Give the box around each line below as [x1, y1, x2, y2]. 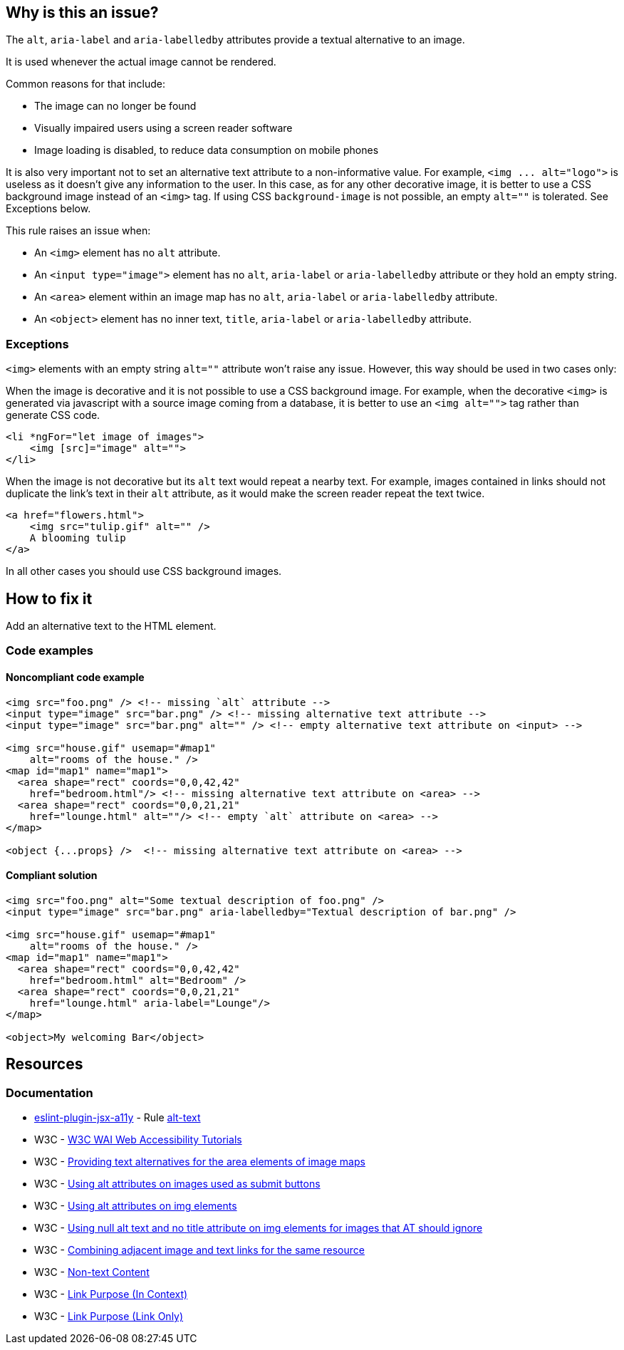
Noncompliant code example [6, 671, 145, 683]
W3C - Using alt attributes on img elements [34, 1200, 237, 1213]
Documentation [6, 1085, 93, 1100]
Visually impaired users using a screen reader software [34, 122, 293, 135]
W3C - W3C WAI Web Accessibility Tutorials [34, 1133, 242, 1146]
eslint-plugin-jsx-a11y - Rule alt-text [34, 1111, 201, 1124]
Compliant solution [6, 869, 98, 882]
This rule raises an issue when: [6, 224, 151, 237]
